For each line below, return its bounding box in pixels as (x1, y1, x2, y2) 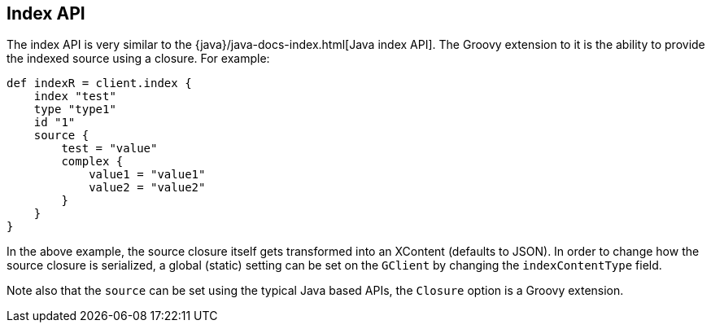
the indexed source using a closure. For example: (7, 51, 270, 66)
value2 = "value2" (89, 181, 206, 195)
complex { (61, 155, 124, 169)
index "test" (33, 90, 116, 103)
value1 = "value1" (89, 168, 206, 182)
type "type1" (33, 103, 116, 116)
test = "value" (61, 142, 158, 156)
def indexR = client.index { (7, 77, 192, 90)
